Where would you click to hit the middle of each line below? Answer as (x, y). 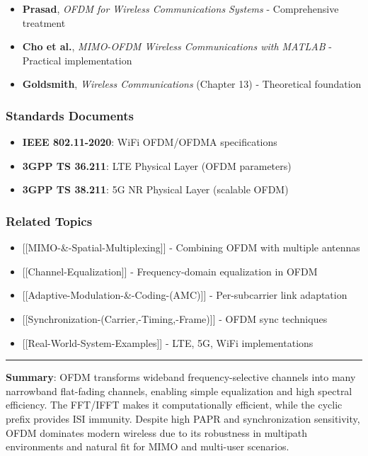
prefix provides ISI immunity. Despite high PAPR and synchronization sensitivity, (183, 418)
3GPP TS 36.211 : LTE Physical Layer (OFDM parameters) (157, 165)
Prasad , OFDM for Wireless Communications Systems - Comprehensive (180, 8)
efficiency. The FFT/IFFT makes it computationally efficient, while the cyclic (174, 405)
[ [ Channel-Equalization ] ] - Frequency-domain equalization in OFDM (170, 271)
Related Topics (49, 221)
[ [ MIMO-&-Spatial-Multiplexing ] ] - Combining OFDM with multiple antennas (191, 247)
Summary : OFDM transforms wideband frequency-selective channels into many (181, 377)
